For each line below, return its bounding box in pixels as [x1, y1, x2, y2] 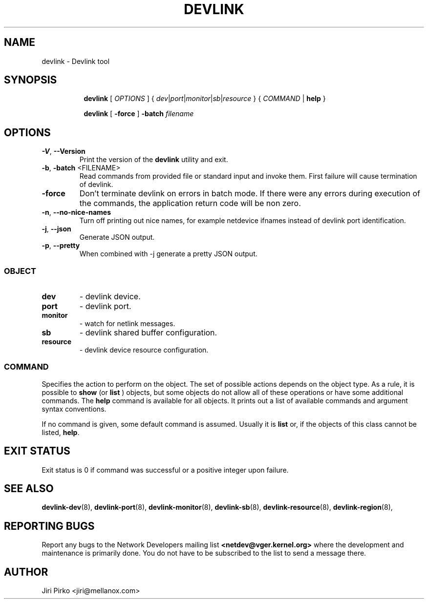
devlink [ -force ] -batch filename [84, 109, 194, 118]
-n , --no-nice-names [42, 208, 111, 217]
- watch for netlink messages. [79, 319, 175, 328]
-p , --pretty [42, 241, 80, 250]
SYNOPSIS [4, 74, 57, 86]
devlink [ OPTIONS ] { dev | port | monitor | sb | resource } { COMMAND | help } [84, 94, 326, 103]
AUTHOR [4, 565, 48, 578]
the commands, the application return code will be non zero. [79, 198, 301, 208]
